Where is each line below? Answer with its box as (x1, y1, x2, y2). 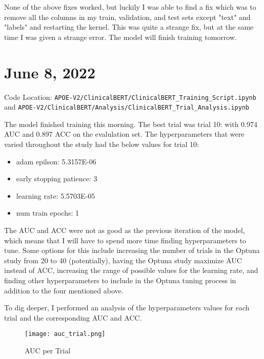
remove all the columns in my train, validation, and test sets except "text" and (4, 11, 251, 22)
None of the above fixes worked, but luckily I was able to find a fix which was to (4, 2, 256, 12)
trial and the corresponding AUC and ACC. (4, 312, 142, 323)
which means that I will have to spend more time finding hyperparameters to (4, 235, 247, 245)
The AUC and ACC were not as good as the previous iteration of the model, (4, 224, 245, 235)
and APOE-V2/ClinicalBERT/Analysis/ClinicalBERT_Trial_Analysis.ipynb (4, 101, 250, 112)
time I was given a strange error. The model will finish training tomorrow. (4, 31, 237, 42)
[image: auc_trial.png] (25, 330, 106, 338)
